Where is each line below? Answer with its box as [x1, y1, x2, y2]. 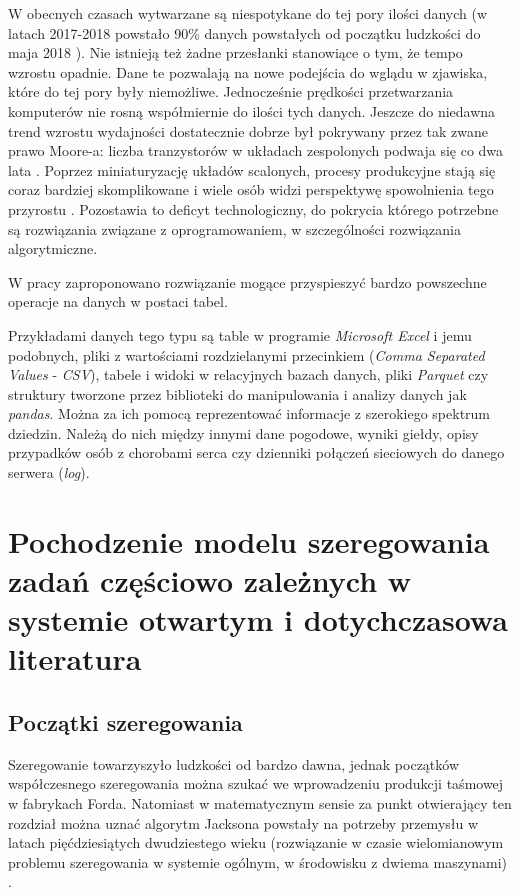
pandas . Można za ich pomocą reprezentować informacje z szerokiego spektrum [8, 403, 491, 424]
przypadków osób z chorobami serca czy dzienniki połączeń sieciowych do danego [8, 442, 505, 463]
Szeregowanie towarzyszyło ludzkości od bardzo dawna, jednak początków [8, 753, 460, 774]
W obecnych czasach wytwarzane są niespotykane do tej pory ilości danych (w [8, 3, 488, 23]
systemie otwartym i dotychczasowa [8, 599, 508, 640]
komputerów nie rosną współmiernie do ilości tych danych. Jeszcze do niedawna [8, 100, 496, 121]
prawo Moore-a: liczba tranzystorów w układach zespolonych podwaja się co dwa [8, 140, 504, 161]
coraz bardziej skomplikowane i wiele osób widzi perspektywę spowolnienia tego [8, 179, 494, 200]
